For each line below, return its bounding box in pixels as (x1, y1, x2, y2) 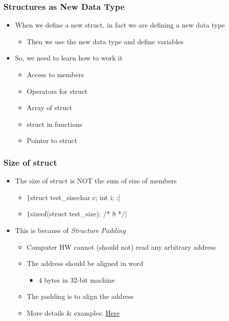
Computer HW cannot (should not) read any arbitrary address (27, 241, 216, 252)
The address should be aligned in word (27, 258, 143, 268)
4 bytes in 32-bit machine (38, 274, 115, 285)
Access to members (27, 69, 84, 79)
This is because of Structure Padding (15, 225, 126, 235)
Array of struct (27, 102, 72, 113)
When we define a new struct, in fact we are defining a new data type (15, 20, 225, 30)
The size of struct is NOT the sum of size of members (15, 175, 177, 186)
